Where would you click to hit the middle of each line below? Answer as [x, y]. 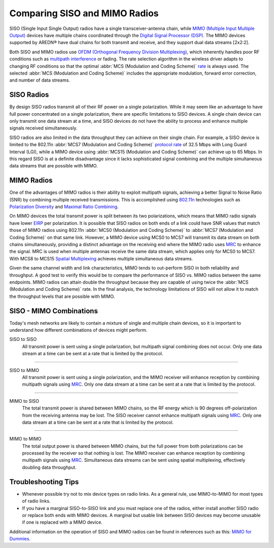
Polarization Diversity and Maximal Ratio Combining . [64, 207]
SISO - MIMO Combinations [54, 311]
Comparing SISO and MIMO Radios [84, 13]
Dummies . [20, 539]
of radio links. [36, 501]
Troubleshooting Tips [44, 482]
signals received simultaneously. [43, 128]
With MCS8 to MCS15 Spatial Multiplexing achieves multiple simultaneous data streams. [101, 258]
